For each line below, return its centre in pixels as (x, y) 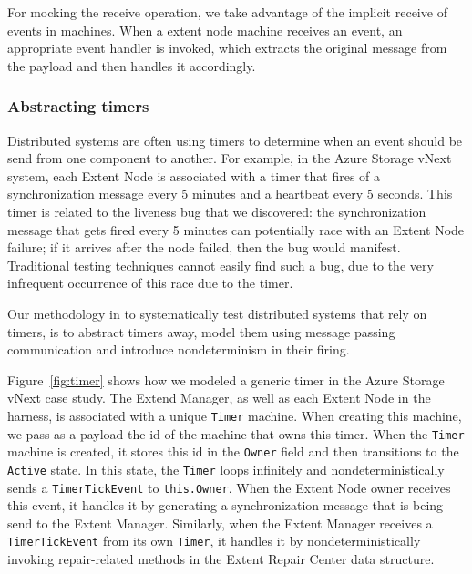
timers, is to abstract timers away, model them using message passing (201, 331)
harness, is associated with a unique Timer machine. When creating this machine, (235, 415)
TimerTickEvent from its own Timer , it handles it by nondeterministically (214, 541)
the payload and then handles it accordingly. (132, 65)
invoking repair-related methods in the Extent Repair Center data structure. (221, 559)
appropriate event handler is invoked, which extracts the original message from (227, 48)
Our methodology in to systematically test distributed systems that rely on (217, 313)
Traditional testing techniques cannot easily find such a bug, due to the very (221, 265)
